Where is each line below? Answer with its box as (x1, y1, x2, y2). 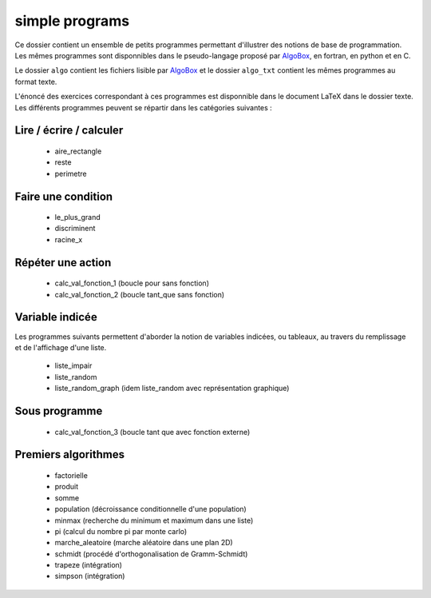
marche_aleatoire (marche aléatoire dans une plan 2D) (54, 538, 233, 548)
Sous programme (14, 404, 103, 417)
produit (54, 482, 79, 492)
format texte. (14, 77, 57, 86)
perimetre (54, 169, 87, 178)
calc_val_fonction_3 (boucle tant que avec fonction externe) (54, 427, 251, 437)
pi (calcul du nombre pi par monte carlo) (54, 526, 188, 536)
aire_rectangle (54, 146, 102, 156)
